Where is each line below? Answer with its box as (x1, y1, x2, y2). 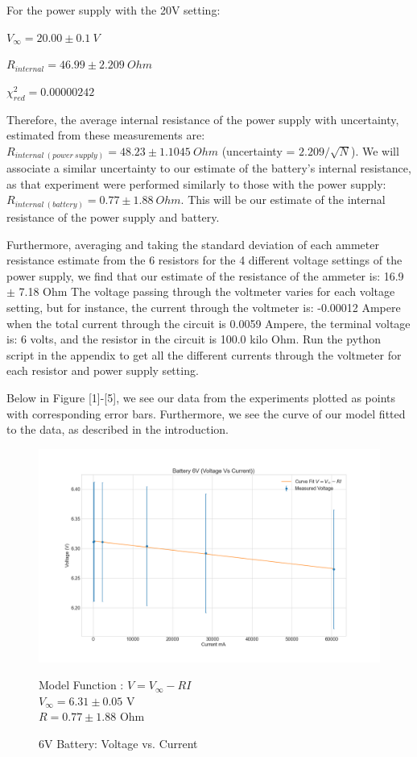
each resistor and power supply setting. (6, 362, 199, 379)
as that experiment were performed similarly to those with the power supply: (6, 175, 386, 192)
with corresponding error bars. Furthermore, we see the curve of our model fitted (6, 405, 406, 422)
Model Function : (39, 676, 124, 693)
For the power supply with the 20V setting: (6, 2, 221, 18)
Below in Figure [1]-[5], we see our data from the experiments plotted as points (6, 389, 396, 406)
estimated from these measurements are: (6, 127, 205, 143)
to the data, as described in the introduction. (6, 421, 229, 438)
